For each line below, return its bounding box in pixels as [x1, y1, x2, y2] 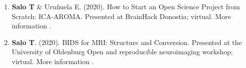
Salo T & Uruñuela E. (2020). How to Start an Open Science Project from [11, 1, 240, 11]
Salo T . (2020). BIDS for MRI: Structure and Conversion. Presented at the [11, 37, 242, 47]
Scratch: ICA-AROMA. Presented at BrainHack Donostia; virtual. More [11, 11, 231, 21]
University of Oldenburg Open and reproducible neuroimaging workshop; [11, 46, 233, 57]
